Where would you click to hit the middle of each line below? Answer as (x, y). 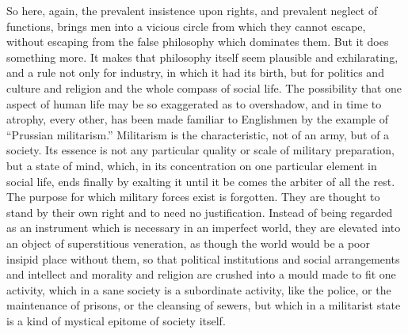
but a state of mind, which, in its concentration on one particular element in (192, 165)
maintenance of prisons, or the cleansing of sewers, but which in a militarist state (204, 305)
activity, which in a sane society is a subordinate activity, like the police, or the (199, 289)
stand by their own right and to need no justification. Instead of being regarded (200, 212)
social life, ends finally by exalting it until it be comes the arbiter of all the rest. (201, 181)
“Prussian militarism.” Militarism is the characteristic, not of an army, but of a (198, 134)
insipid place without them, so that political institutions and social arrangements (203, 258)
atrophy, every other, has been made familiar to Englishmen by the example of (197, 119)
